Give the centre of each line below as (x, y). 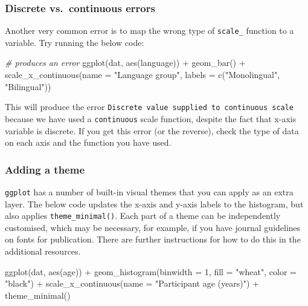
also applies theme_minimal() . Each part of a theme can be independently (143, 216)
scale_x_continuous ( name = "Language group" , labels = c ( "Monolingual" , (143, 75)
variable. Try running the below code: (75, 42)
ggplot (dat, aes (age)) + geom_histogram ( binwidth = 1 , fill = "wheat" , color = (151, 271)
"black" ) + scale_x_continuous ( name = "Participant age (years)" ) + (132, 283)
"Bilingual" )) (28, 86)
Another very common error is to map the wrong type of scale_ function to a (149, 31)
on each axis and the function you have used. (88, 142)
